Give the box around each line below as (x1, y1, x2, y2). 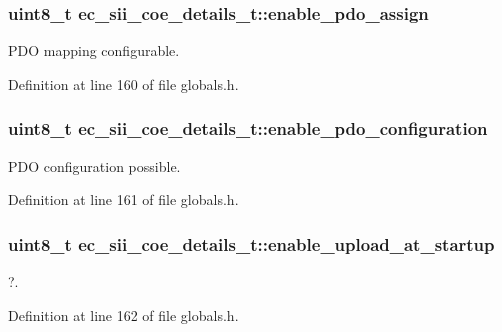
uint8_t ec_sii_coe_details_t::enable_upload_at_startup (8, 231, 495, 256)
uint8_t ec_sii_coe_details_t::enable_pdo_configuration (8, 116, 488, 141)
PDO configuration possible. (8, 155, 181, 176)
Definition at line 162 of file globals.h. (8, 304, 239, 325)
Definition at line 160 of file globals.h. (8, 73, 239, 94)
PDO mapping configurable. (8, 40, 180, 61)
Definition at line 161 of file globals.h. (8, 189, 239, 210)
